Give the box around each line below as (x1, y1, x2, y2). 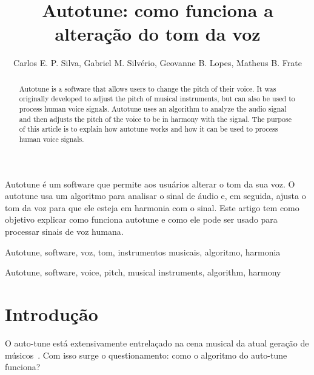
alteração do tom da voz (55, 21, 261, 46)
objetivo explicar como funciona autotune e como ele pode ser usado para (5, 213, 278, 226)
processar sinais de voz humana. (5, 225, 124, 238)
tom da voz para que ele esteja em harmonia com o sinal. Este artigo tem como (5, 201, 299, 214)
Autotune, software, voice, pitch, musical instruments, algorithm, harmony (5, 266, 281, 279)
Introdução (5, 301, 98, 326)
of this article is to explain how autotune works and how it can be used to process (19, 124, 278, 134)
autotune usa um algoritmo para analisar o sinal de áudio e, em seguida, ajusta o (5, 189, 306, 202)
